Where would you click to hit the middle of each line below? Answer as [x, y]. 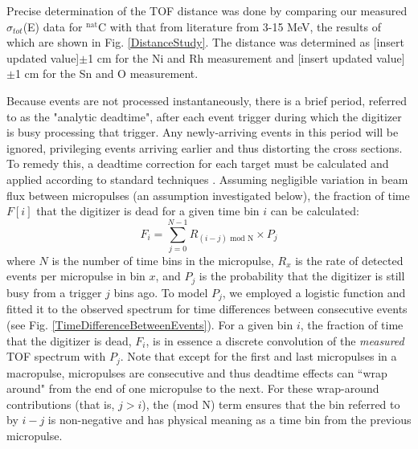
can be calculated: [315, 211]
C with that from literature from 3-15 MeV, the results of [240, 26]
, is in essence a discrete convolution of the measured [275, 340]
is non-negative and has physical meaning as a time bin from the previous [229, 420]
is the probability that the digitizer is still [302, 276]
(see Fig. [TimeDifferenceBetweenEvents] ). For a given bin [150, 324]
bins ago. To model [161, 292]
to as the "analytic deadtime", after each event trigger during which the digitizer [204, 116]
